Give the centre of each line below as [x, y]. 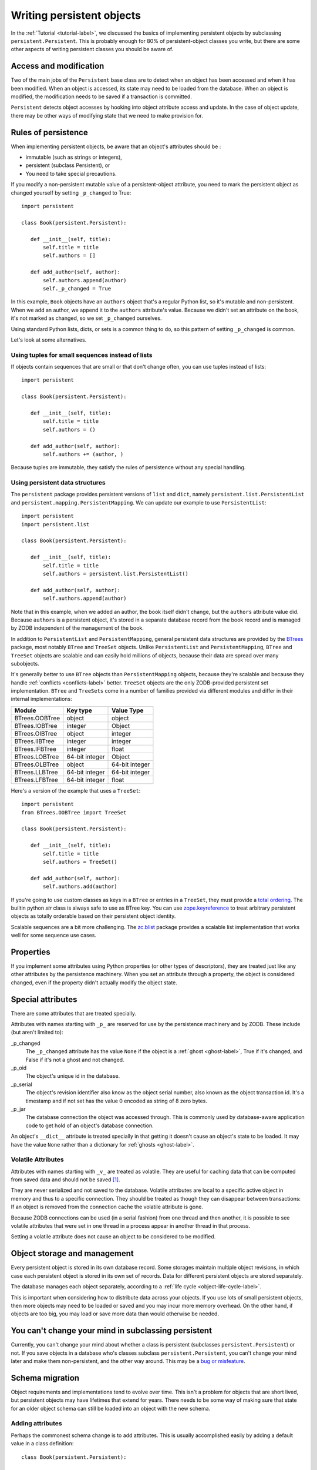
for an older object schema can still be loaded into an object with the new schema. [111, 1408]
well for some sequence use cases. [54, 936]
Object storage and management [72, 1253]
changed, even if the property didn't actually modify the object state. [94, 983]
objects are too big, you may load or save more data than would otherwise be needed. [115, 1314]
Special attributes [44, 999]
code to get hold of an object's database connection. [90, 1125]
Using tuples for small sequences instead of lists [82, 355]
